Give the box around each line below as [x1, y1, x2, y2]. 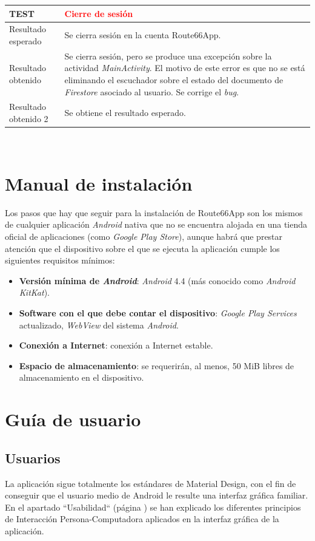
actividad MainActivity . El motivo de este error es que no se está [64, 61, 305, 74]
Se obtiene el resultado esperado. [64, 106, 187, 119]
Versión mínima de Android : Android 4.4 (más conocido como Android [19, 274, 296, 287]
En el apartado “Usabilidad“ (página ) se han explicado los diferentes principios [5, 500, 301, 513]
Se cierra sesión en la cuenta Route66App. [64, 29, 221, 41]
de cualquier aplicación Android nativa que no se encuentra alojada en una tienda [5, 218, 308, 231]
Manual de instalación [5, 171, 193, 196]
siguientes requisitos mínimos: [5, 254, 115, 267]
